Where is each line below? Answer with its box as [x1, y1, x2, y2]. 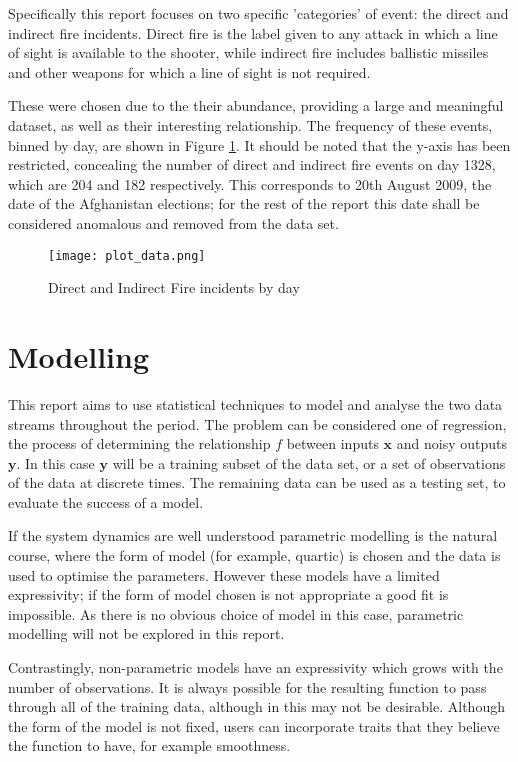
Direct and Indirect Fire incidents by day [48, 277, 300, 298]
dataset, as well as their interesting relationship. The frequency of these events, [8, 114, 493, 135]
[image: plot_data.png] [48, 248, 206, 263]
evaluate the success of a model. [8, 491, 204, 512]
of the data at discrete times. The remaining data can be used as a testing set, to [8, 472, 506, 493]
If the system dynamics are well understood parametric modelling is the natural [8, 525, 498, 546]
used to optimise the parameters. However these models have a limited [8, 564, 440, 585]
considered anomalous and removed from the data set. [8, 212, 339, 233]
